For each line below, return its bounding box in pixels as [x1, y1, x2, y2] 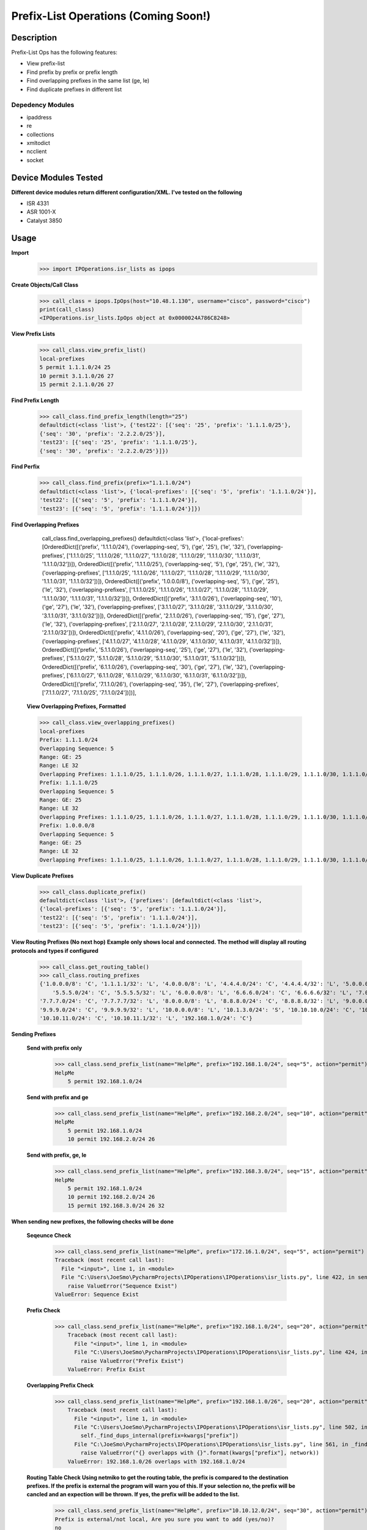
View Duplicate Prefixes [11, 872, 74, 879]
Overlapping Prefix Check [26, 1381, 94, 1389]
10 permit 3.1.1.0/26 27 [39, 372, 114, 379]
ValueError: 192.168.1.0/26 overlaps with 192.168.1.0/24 [67, 1458, 245, 1465]
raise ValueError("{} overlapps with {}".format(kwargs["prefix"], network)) [80, 1449, 319, 1457]
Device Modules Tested [11, 172, 103, 183]
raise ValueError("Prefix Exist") [80, 1357, 184, 1364]
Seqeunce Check [26, 1232, 72, 1239]
